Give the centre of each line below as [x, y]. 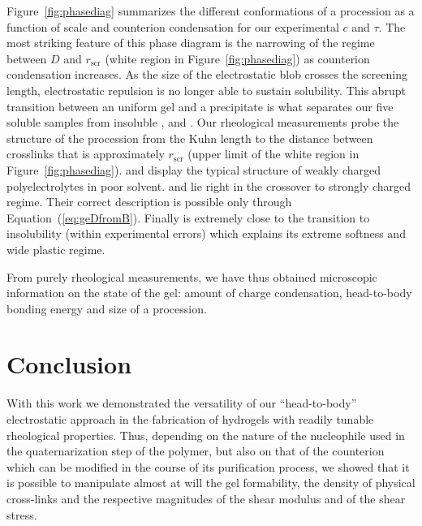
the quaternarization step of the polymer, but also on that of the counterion [196, 451]
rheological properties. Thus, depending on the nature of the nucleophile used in [206, 435]
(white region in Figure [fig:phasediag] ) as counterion [237, 58]
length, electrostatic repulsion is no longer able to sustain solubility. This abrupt [206, 90]
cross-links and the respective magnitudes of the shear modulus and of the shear [206, 498]
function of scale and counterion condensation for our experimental [173, 26]
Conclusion [69, 364]
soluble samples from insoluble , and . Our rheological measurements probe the [203, 122]
